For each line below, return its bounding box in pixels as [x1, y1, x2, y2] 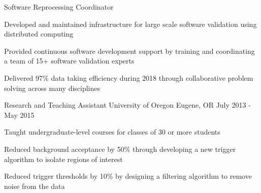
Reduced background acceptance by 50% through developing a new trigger [4, 143, 236, 154]
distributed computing [4, 28, 74, 39]
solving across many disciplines [4, 82, 101, 93]
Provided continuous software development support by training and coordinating [4, 45, 255, 56]
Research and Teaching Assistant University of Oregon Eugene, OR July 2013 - [4, 100, 251, 110]
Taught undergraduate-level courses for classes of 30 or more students [4, 126, 220, 137]
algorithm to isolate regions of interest [4, 153, 123, 164]
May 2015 [4, 109, 35, 120]
